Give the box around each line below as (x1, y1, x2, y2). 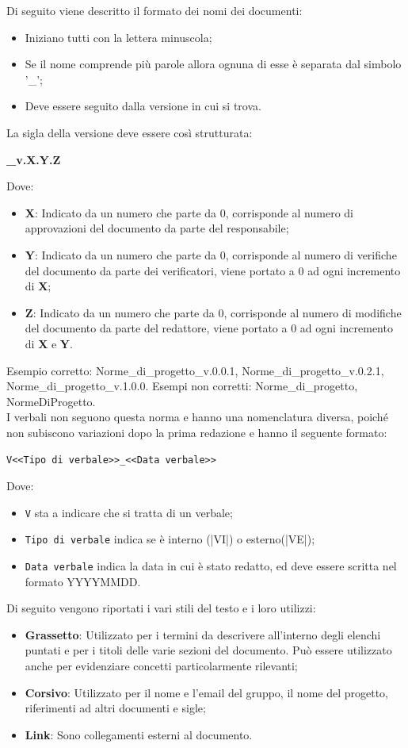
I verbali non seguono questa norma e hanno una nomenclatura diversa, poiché (6, 409, 388, 425)
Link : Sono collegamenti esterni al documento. (25, 726, 253, 742)
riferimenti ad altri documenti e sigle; (25, 700, 206, 716)
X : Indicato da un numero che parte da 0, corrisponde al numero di (25, 204, 353, 221)
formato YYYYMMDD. (25, 573, 141, 589)
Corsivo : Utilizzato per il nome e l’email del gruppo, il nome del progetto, (25, 684, 388, 700)
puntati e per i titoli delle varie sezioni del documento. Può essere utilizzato (25, 642, 392, 658)
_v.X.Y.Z (6, 151, 61, 167)
